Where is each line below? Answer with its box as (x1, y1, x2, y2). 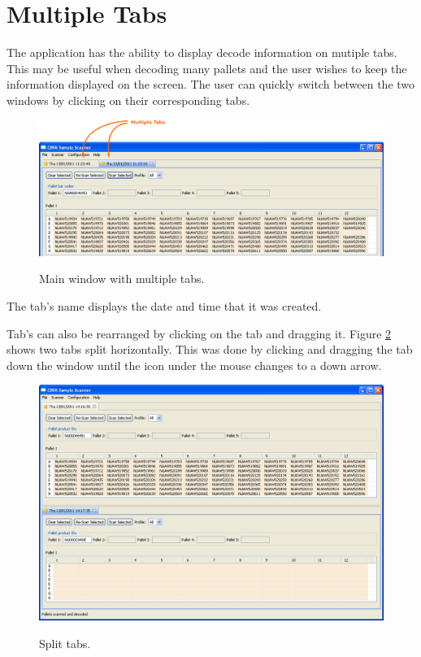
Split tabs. (39, 634, 91, 651)
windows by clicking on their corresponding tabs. (7, 91, 250, 108)
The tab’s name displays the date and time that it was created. (7, 297, 322, 314)
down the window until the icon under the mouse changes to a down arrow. (7, 356, 382, 373)
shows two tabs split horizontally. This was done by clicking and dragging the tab (7, 341, 413, 358)
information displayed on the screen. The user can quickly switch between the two (7, 76, 415, 93)
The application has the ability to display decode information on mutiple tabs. (7, 44, 397, 61)
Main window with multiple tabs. (39, 270, 205, 287)
